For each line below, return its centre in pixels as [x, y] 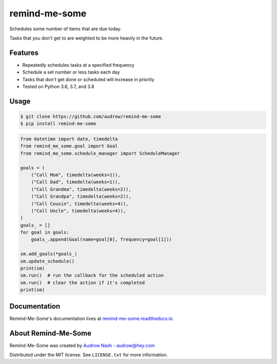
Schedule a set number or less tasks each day [71, 72]
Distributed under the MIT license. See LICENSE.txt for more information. [88, 355]
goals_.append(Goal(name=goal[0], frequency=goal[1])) [101, 240]
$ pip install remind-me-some [58, 124]
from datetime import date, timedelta [69, 139]
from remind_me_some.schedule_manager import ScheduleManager [100, 153]
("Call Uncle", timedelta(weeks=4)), [78, 211]
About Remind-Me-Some [51, 333]
